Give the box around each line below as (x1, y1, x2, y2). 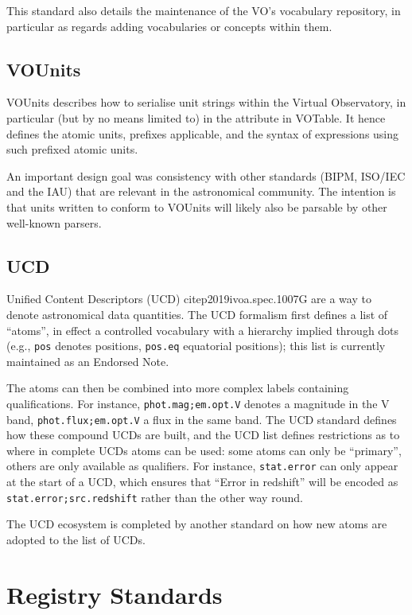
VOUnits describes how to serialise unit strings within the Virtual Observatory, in (6, 94, 406, 111)
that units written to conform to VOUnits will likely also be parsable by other (6, 198, 387, 215)
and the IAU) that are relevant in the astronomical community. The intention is (6, 183, 396, 200)
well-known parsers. (6, 214, 102, 231)
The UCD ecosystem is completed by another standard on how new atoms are (6, 516, 387, 532)
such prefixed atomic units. (6, 141, 138, 158)
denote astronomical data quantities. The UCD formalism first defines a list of (6, 306, 388, 322)
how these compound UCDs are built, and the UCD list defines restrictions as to (6, 426, 400, 443)
